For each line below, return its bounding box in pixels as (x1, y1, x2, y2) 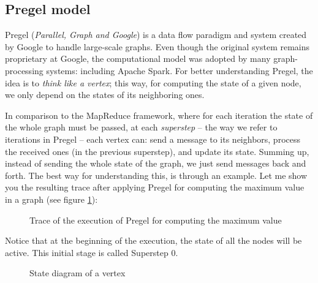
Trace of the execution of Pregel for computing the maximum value (29, 213, 282, 226)
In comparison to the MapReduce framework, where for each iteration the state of (5, 108, 313, 121)
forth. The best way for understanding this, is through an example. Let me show (5, 168, 308, 181)
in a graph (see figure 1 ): (5, 192, 98, 205)
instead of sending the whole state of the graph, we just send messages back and (5, 157, 306, 170)
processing (5, 64, 44, 77)
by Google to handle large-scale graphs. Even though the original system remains (5, 40, 310, 53)
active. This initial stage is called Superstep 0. (5, 246, 178, 258)
